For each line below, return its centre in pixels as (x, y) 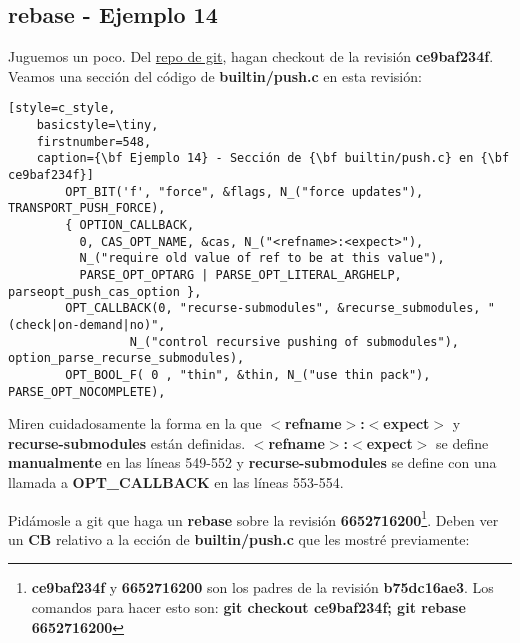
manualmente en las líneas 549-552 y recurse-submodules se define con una (252, 462)
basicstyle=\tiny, (97, 125)
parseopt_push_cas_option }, (105, 291)
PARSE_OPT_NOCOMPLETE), (87, 391)
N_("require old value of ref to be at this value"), (262, 258)
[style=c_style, (62, 108)
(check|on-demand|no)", (87, 324)
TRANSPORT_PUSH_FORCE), (87, 208)
